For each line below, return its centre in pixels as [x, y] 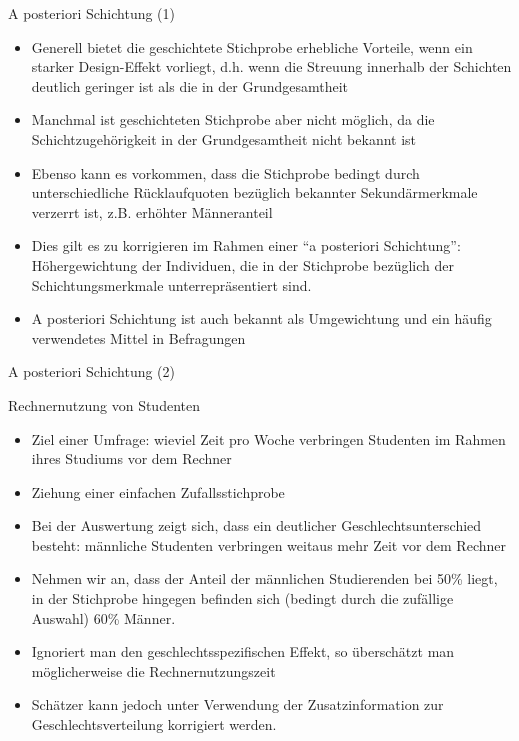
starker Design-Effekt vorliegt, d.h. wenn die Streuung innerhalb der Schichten [271, 66]
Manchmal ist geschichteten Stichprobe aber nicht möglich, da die [233, 119]
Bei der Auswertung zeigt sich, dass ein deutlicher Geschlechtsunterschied [256, 525]
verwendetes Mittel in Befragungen [138, 337]
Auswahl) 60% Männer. [103, 617]
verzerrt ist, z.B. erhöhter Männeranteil [152, 211]
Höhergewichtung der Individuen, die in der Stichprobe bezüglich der [242, 264]
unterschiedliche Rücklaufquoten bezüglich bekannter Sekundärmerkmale [254, 192]
